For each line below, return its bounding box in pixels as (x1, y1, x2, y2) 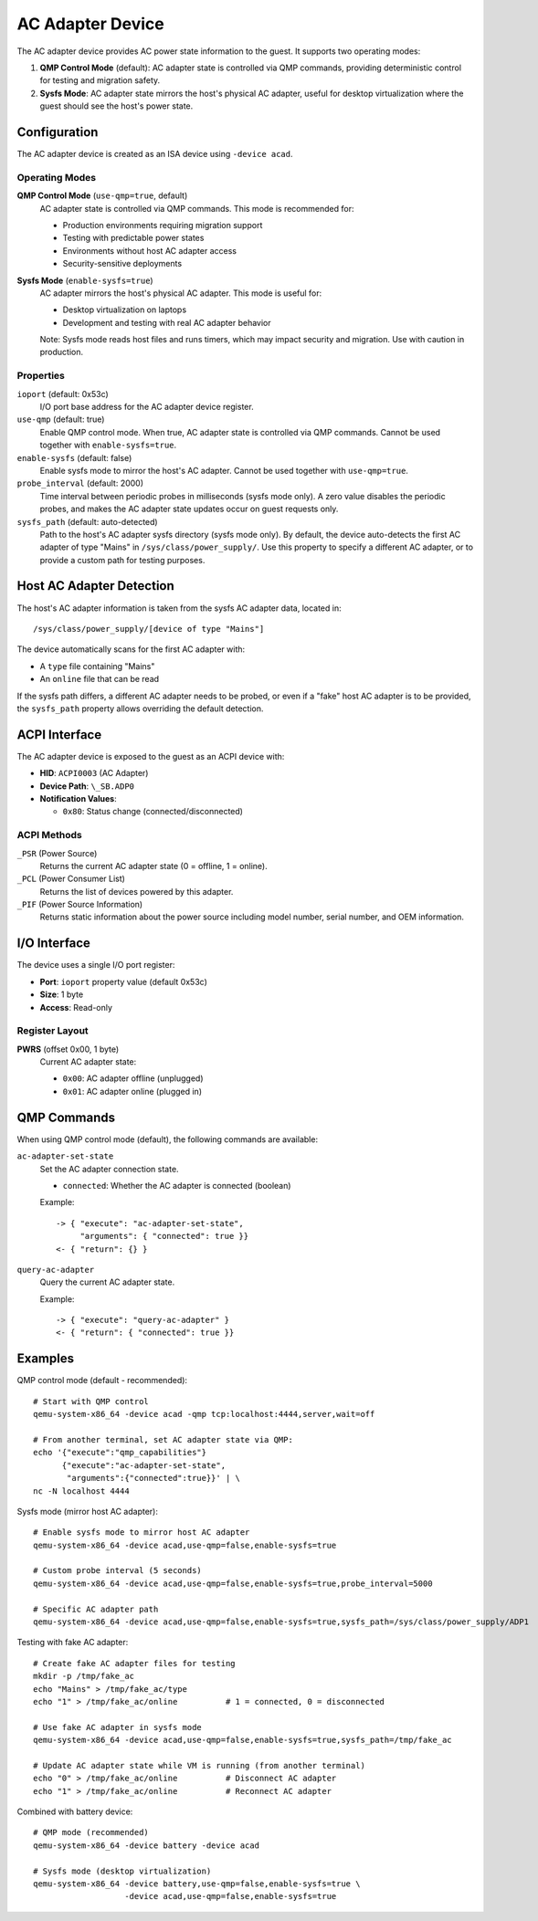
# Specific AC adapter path (33, 1603, 159, 1614)
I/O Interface (16, 936, 91, 951)
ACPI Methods (16, 829, 82, 842)
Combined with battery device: (16, 1806, 133, 1817)
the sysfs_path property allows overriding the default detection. (16, 703, 264, 714)
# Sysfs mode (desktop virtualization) (33, 1865, 212, 1876)
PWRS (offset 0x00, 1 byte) (16, 1044, 120, 1055)
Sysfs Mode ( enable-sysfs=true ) (16, 275, 154, 286)
